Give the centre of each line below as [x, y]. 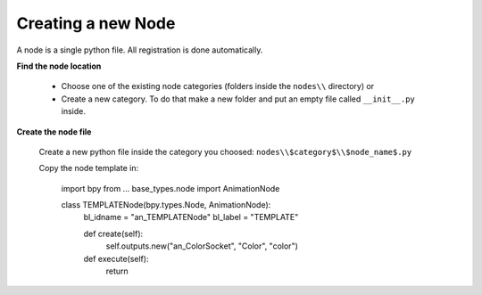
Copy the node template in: [88, 168]
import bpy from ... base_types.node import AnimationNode [170, 188]
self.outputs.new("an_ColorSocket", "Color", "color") [202, 246]
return [117, 271]
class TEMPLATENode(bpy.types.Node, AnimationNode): [166, 205]
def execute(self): [116, 258]
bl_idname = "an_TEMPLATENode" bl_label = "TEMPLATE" [191, 217]
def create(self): [113, 234]
